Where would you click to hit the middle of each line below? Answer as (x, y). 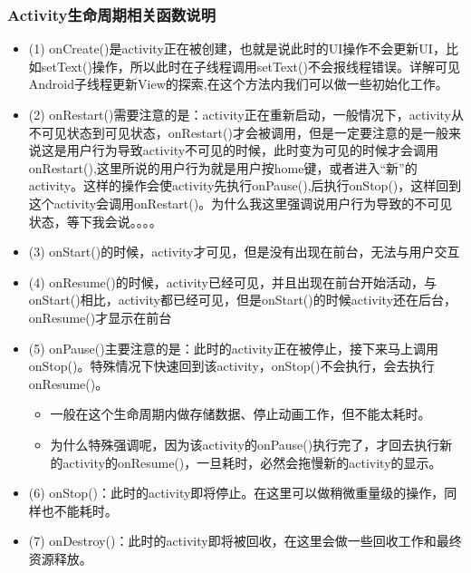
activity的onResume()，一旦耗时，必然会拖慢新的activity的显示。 (252, 462)
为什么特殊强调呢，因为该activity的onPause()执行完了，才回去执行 (245, 444)
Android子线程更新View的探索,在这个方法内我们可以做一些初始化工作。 (238, 84)
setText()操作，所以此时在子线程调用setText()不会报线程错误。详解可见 (250, 66)
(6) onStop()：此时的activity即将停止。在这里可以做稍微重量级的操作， (236, 493)
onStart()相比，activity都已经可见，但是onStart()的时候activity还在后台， (243, 300)
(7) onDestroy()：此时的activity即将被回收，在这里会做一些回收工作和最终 (245, 541)
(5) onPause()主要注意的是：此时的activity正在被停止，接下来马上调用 (233, 348)
